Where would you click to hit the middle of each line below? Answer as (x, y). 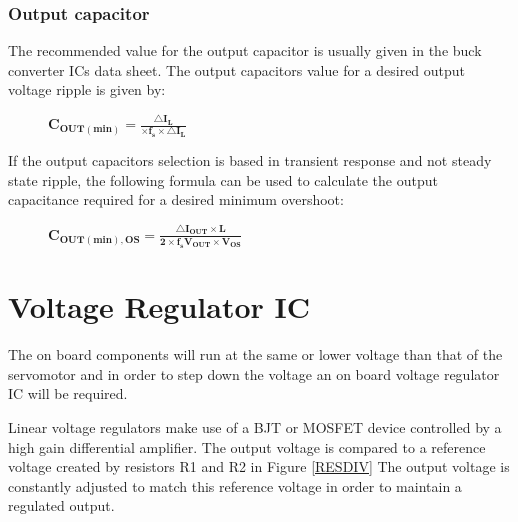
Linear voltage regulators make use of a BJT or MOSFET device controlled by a (255, 426)
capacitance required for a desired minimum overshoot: (176, 199)
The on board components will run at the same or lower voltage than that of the (255, 354)
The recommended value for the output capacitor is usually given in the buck (245, 50)
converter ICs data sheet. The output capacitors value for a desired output (237, 69)
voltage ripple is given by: (87, 89)
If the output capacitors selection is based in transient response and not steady (250, 160)
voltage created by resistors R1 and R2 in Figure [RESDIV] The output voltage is (259, 466)
